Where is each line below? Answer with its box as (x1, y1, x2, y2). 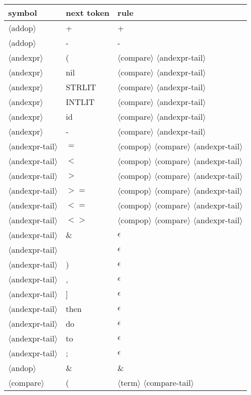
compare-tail (146, 377, 191, 388)
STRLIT (66, 81, 96, 93)
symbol (8, 7, 37, 18)
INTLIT (66, 96, 95, 108)
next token (66, 7, 110, 18)
